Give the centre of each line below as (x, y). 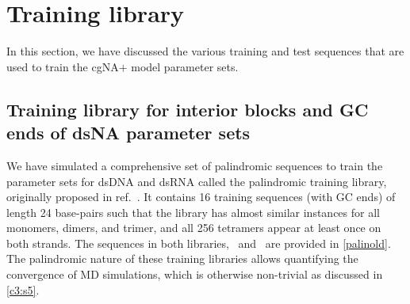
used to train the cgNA (63, 66)
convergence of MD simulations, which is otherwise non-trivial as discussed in (195, 274)
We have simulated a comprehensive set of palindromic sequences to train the (195, 165)
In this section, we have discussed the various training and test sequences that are (205, 51)
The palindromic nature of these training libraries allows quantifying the (182, 258)
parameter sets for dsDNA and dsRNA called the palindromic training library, (197, 181)
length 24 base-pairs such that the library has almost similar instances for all (193, 212)
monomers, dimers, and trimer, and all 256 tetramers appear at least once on (194, 228)
